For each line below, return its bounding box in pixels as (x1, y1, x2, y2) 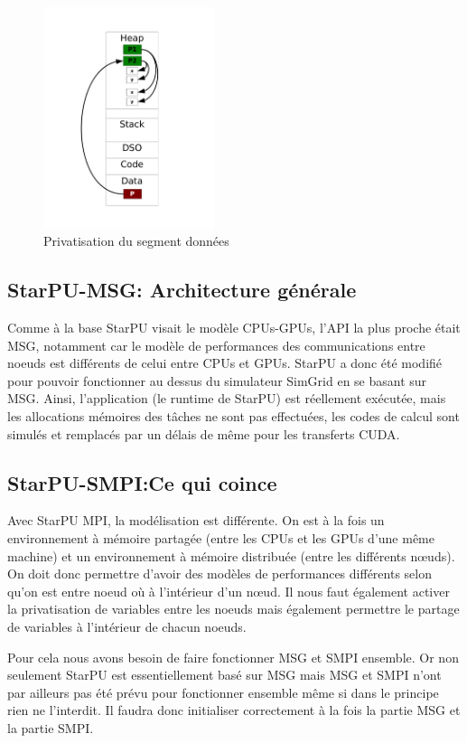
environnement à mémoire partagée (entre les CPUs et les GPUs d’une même (7, 528, 434, 547)
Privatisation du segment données (43, 231, 229, 250)
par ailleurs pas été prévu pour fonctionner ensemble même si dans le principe (7, 682, 439, 701)
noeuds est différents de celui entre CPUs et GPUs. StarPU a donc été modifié (7, 353, 443, 372)
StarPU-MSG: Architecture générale (7, 276, 357, 304)
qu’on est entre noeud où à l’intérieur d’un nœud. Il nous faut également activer (7, 581, 450, 600)
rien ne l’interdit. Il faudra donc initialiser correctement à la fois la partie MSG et (7, 701, 461, 719)
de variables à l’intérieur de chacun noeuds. (7, 616, 247, 635)
